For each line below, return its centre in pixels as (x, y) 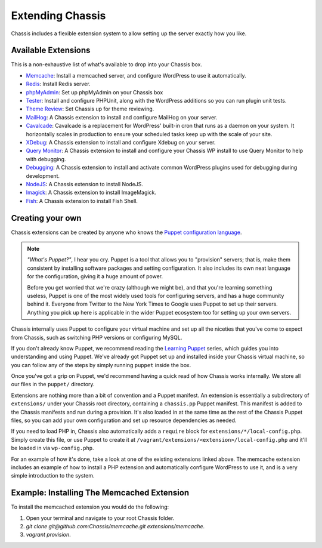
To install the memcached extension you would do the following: (90, 507)
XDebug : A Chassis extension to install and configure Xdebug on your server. (121, 142)
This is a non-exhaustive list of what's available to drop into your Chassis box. (107, 64)
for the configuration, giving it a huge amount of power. (95, 276)
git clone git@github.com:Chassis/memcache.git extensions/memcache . (115, 527)
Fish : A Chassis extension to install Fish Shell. (82, 201)
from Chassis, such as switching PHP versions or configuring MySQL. (97, 337)
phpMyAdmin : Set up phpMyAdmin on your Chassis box (95, 92)
